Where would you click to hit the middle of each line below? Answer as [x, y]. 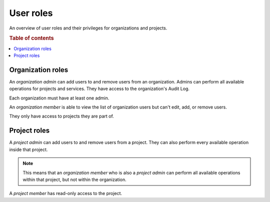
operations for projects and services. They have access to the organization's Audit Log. [99, 89]
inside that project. [28, 149]
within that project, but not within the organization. [75, 179]
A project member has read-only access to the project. [66, 193]
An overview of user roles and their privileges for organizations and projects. [88, 28]
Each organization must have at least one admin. [59, 98]
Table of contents [32, 38]
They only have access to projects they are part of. [62, 116]
